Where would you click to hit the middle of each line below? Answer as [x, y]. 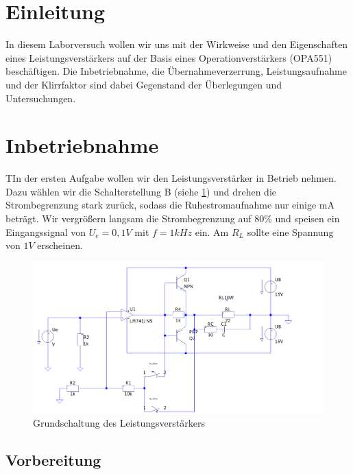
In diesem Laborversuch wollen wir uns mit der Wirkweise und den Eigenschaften [177, 44]
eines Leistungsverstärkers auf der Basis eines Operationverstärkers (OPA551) [169, 57]
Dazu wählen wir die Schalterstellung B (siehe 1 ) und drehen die [141, 191]
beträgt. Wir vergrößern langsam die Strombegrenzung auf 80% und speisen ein [173, 218]
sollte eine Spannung [290, 232]
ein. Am [212, 232]
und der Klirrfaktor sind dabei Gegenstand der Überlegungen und [144, 84]
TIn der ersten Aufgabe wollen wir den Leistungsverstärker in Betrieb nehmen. [171, 178]
